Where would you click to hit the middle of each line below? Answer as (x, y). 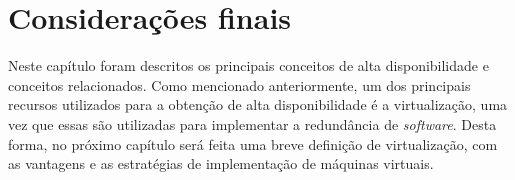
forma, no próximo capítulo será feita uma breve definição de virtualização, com (253, 143)
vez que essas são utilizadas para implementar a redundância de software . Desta (252, 123)
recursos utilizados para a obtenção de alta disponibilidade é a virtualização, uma (258, 104)
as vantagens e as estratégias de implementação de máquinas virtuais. (221, 163)
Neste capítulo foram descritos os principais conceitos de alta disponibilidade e (248, 65)
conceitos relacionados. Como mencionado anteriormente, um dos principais (239, 84)
